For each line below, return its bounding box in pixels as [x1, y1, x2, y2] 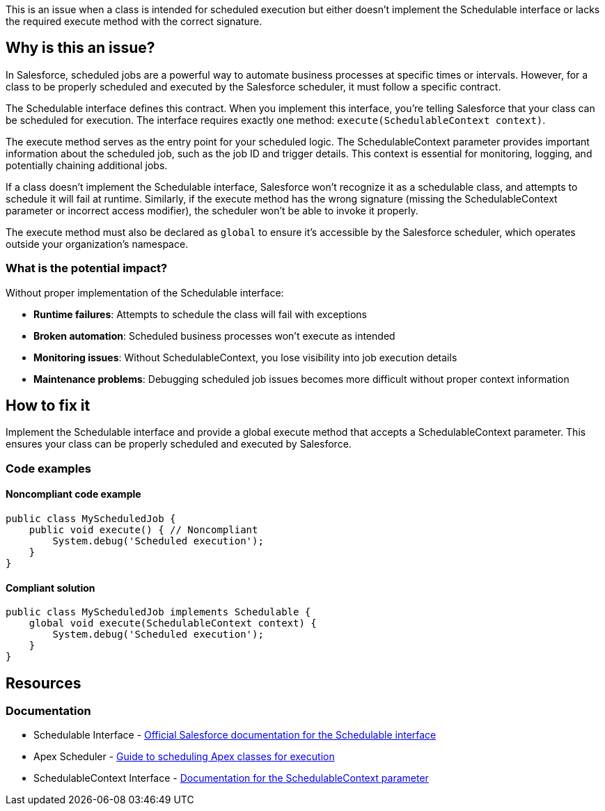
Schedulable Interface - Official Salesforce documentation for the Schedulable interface [33, 729, 437, 741]
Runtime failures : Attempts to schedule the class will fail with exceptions [33, 308, 367, 320]
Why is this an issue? [6, 39, 155, 57]
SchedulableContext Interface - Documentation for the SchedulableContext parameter [33, 772, 429, 785]
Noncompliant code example [6, 488, 141, 501]
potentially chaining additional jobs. [6, 159, 168, 171]
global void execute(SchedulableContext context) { [29, 617, 317, 629]
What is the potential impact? [6, 261, 168, 276]
